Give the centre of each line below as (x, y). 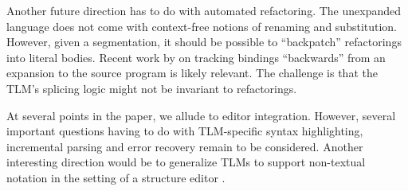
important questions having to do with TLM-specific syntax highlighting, (185, 131)
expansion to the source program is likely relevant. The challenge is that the (192, 73)
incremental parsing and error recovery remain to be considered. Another (185, 146)
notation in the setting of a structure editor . (116, 177)
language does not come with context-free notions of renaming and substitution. (202, 26)
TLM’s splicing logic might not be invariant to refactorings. (152, 88)
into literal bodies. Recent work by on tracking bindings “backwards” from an (196, 57)
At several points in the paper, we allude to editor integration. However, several (201, 115)
